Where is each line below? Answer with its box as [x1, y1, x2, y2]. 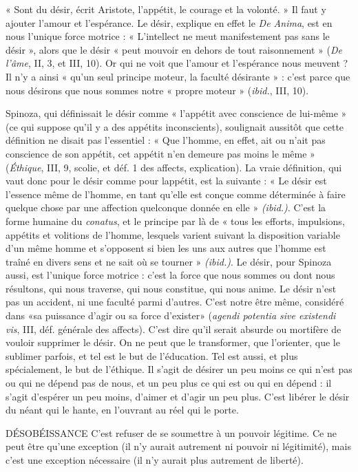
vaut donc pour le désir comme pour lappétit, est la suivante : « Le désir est [6, 173, 327, 188]
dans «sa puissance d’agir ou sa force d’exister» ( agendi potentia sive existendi [6, 308, 336, 323]
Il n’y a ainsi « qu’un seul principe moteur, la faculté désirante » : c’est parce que [6, 69, 350, 83]
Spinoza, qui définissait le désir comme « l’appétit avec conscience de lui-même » [6, 106, 347, 120]
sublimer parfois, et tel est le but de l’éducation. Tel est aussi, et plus [6, 348, 298, 363]
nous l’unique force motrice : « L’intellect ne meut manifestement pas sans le [6, 29, 330, 43]
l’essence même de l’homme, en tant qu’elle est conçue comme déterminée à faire [6, 186, 346, 201]
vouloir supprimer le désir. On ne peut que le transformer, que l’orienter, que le [6, 335, 340, 350]
